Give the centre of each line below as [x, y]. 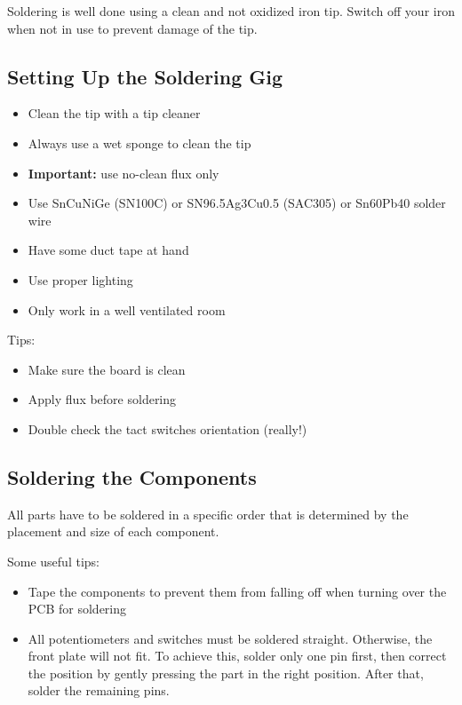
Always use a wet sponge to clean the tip [139, 143]
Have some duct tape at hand [108, 250]
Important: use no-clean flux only [123, 173]
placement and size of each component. [113, 531]
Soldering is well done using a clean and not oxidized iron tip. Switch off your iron [231, 11]
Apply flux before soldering [102, 399]
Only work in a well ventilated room [127, 309]
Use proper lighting [80, 279]
